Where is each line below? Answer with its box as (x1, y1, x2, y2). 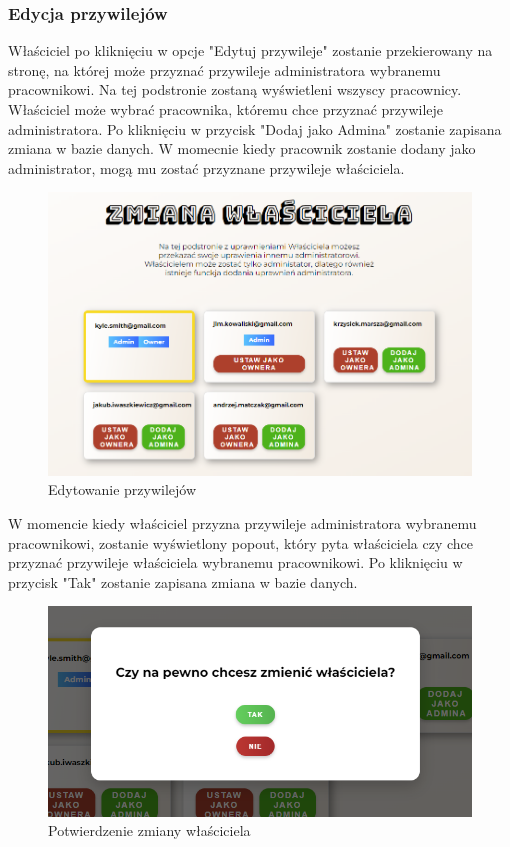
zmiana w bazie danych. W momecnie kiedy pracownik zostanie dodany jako (8, 138, 476, 159)
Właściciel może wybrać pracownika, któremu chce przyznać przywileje (8, 99, 444, 119)
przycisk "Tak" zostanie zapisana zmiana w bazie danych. (8, 571, 358, 592)
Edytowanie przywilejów (48, 479, 197, 500)
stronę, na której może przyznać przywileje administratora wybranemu (8, 59, 441, 80)
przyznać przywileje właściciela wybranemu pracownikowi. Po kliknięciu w (8, 552, 463, 573)
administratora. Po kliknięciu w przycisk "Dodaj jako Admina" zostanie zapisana (8, 118, 502, 139)
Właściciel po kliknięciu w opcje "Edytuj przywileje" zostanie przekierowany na (8, 40, 493, 61)
